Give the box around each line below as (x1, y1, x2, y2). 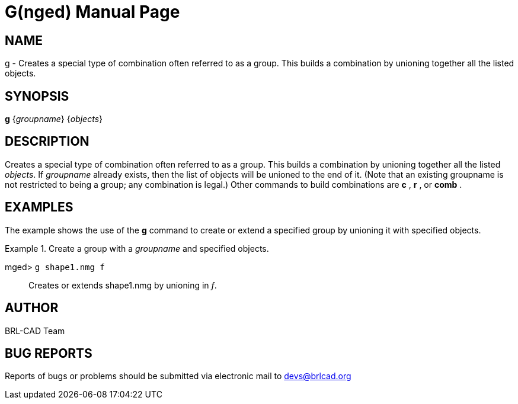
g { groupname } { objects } (5, 114, 103, 124)
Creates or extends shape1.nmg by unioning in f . (28, 280, 217, 290)
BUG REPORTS (5, 345, 92, 361)
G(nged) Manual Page (5, 2, 180, 22)
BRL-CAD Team (5, 325, 65, 336)
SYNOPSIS (5, 88, 69, 104)
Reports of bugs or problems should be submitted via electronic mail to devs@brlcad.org (5, 371, 351, 381)
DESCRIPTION (5, 134, 89, 149)
